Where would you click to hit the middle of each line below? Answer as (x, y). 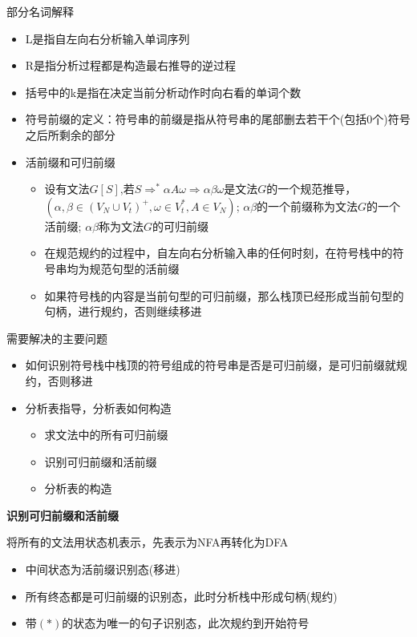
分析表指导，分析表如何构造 (98, 407)
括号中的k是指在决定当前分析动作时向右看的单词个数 (163, 92)
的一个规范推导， (312, 189)
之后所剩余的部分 (70, 134)
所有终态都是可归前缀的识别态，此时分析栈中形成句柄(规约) (181, 596)
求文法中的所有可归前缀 (106, 435)
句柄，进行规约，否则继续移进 (123, 311)
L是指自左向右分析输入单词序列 (107, 38)
